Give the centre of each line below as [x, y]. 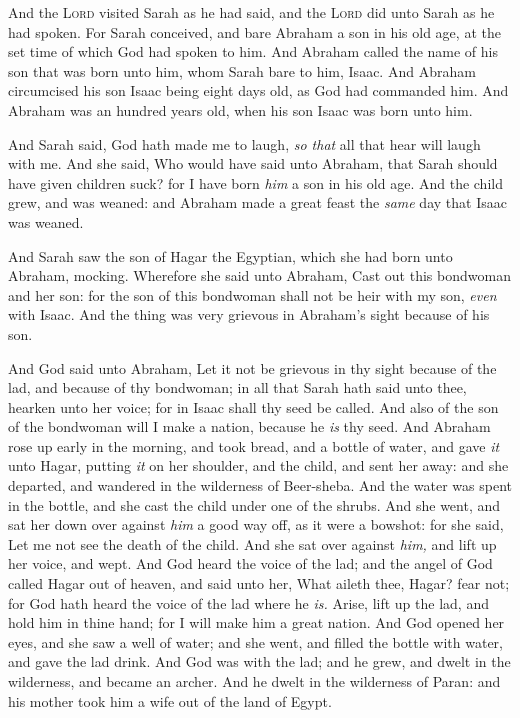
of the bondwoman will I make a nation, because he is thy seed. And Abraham [249, 426]
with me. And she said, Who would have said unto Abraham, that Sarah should [253, 163]
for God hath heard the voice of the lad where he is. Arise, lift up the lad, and [248, 602]
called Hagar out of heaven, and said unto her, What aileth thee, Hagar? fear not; [259, 583]
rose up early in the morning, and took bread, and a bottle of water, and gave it [254, 445]
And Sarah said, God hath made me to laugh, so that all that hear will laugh [244, 143]
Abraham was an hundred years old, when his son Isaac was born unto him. [240, 109]
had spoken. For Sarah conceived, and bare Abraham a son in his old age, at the [254, 31]
